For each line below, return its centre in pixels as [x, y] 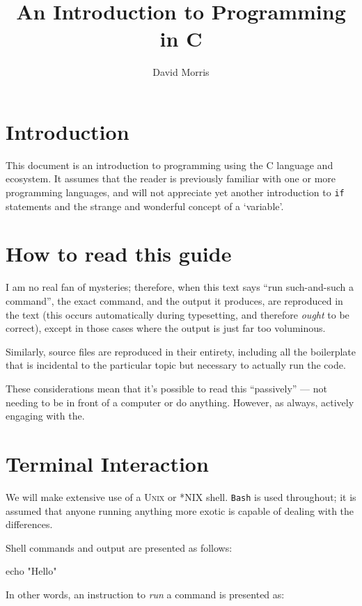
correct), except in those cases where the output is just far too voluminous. [166, 328]
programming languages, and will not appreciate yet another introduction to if [175, 192]
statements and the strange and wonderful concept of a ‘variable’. [145, 206]
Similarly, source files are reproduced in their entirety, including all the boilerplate [181, 351]
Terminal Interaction [107, 463]
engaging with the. [45, 416]
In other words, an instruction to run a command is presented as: [145, 594]
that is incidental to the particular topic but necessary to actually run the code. [176, 365]
